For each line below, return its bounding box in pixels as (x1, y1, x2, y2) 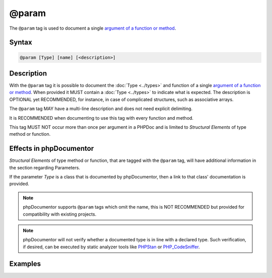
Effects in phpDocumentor (9, 144, 94, 153)
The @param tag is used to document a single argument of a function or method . (9, 25, 176, 31)
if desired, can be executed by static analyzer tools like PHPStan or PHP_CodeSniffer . (23, 244, 200, 250)
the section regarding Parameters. (9, 164, 81, 170)
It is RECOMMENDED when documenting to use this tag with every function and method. (9, 115, 194, 121)
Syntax (9, 38, 32, 47)
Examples (9, 259, 41, 268)
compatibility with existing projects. (23, 211, 97, 217)
